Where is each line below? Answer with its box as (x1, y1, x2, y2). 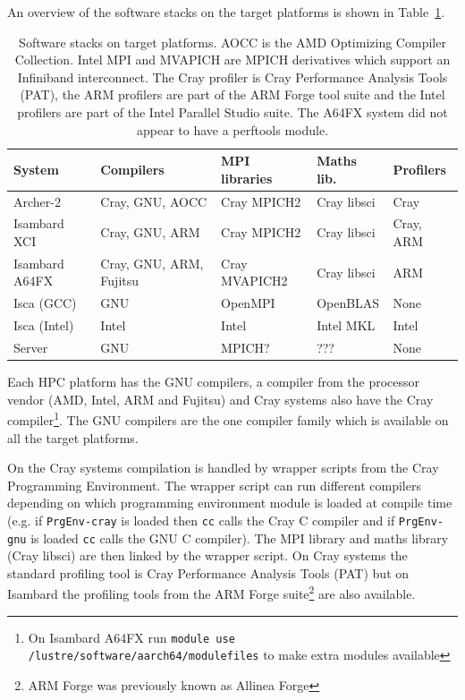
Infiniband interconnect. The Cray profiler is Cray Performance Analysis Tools (17, 67, 448, 86)
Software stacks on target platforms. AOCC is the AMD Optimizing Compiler (19, 32, 446, 51)
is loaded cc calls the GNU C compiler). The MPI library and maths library (30, 528, 449, 547)
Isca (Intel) (13, 316, 74, 335)
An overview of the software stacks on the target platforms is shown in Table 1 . (7, 3, 445, 21)
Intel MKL (317, 316, 376, 335)
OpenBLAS (317, 294, 380, 312)
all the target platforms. (7, 428, 139, 447)
